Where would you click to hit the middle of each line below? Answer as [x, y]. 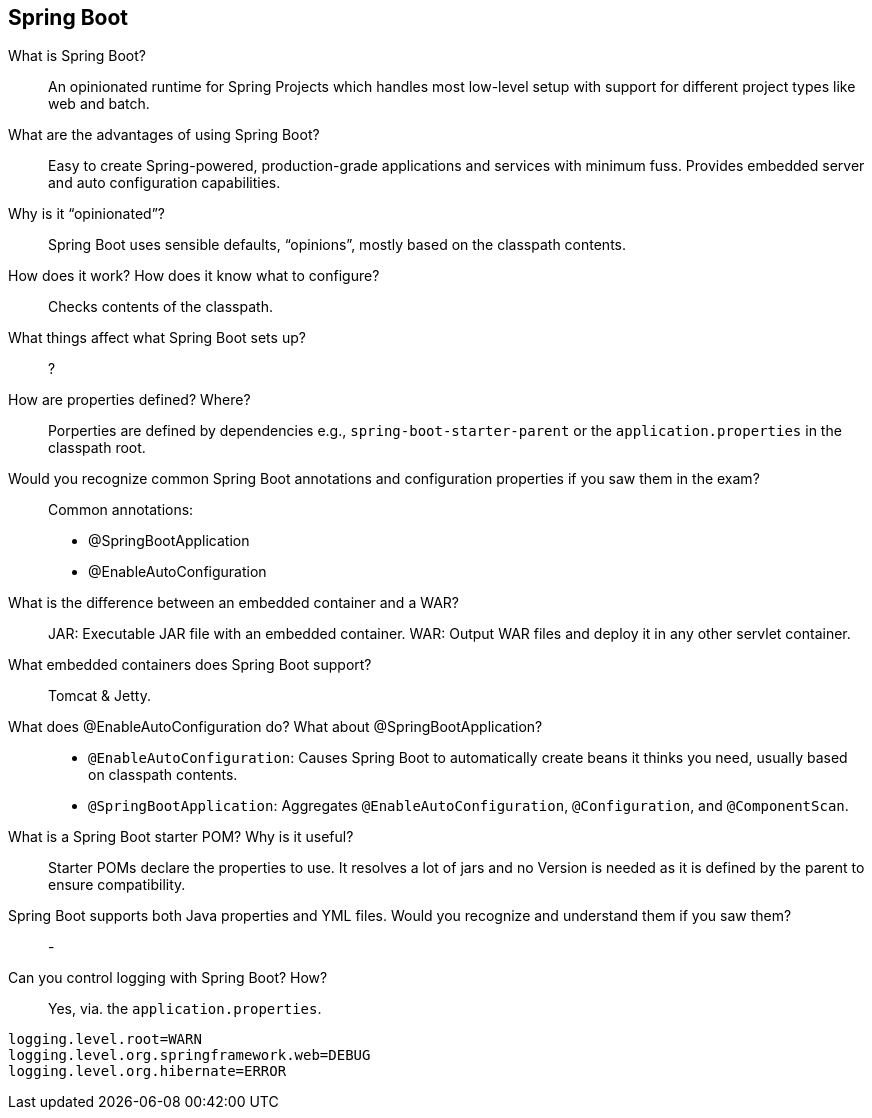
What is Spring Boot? [77, 56]
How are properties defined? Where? [129, 400]
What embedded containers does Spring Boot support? [190, 665]
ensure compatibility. [117, 885]
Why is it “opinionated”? [86, 214]
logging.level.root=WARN [105, 1039]
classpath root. [97, 448]
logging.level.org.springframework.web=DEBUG [189, 1055]
